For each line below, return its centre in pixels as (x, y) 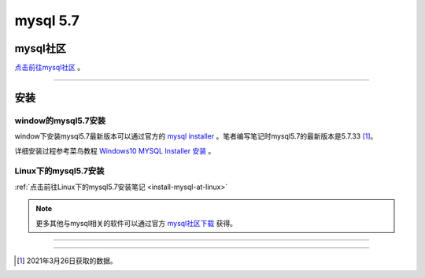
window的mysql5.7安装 (60, 120)
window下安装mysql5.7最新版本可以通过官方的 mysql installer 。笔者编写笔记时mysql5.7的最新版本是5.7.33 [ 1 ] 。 (196, 136)
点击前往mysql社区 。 (50, 68)
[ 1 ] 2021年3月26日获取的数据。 (67, 261)
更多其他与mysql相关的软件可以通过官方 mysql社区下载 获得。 (137, 223)
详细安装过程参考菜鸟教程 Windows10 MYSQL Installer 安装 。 (115, 150)
